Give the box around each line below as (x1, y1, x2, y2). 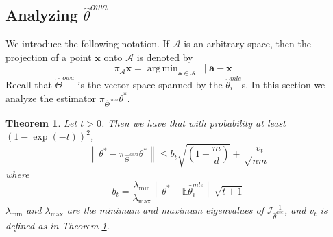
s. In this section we (241, 77, 325, 91)
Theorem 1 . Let (5, 115, 77, 129)
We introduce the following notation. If (5, 36, 169, 51)
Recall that (5, 77, 52, 91)
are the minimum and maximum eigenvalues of (66, 203, 264, 217)
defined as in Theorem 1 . (5, 219, 110, 233)
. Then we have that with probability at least (101, 115, 286, 129)
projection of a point (5, 49, 92, 64)
